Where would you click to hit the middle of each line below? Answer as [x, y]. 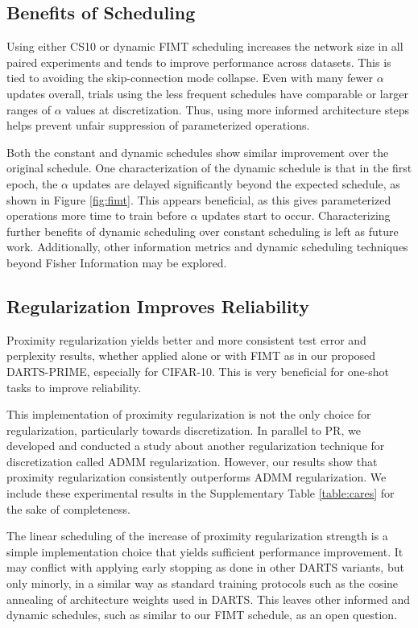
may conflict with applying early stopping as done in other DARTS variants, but [205, 567]
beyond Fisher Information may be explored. [117, 262]
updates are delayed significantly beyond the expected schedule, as [236, 183]
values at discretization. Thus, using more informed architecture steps [238, 109]
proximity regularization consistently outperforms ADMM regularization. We [197, 477]
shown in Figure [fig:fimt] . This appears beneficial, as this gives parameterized [199, 199]
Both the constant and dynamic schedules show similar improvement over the [198, 152]
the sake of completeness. [68, 508]
